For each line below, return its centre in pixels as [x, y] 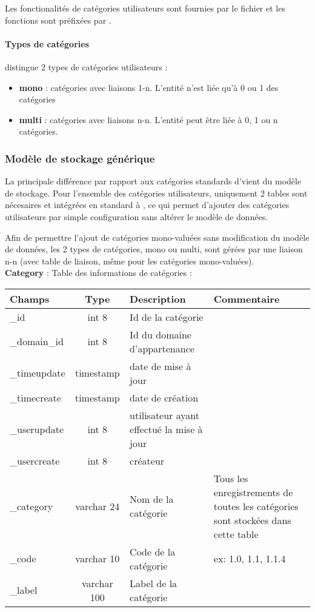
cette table [236, 534]
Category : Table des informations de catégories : [98, 273]
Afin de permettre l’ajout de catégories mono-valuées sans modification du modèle [157, 237]
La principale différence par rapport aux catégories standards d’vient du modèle [153, 181]
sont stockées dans [252, 520]
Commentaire [247, 298]
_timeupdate [38, 373]
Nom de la [152, 499]
